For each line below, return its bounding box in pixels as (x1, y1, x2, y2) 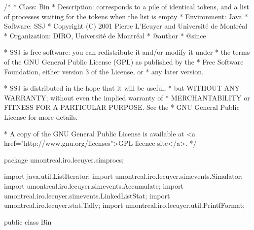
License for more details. (4, 111, 78, 122)
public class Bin (4, 216, 52, 227)
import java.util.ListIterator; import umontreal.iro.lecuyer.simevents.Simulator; (4, 171, 243, 181)
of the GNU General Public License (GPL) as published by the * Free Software (4, 56, 244, 66)
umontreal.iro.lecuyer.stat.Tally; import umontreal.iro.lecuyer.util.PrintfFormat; (4, 200, 245, 210)
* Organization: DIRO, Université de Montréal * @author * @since (4, 30, 206, 40)
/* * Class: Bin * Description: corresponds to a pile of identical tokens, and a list (4, 1, 249, 11)
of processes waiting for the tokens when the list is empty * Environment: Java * (4, 11, 248, 21)
